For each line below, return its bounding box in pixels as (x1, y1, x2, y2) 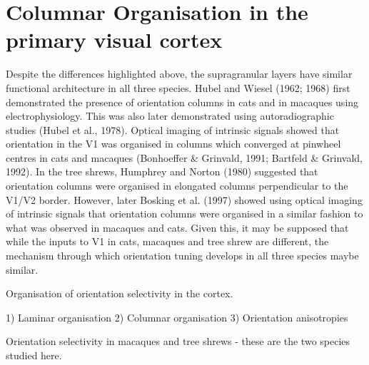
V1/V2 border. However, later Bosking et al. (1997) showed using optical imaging (6, 192, 363, 207)
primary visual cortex (6, 25, 223, 54)
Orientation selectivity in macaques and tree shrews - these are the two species (6, 334, 350, 349)
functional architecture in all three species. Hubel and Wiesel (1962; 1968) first (6, 80, 350, 95)
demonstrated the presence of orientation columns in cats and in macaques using (6, 94, 359, 109)
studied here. (6, 348, 62, 362)
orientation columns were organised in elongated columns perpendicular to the (6, 178, 348, 193)
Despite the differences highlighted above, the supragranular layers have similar (6, 66, 353, 81)
